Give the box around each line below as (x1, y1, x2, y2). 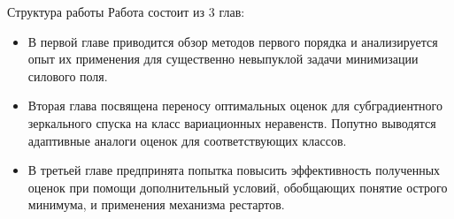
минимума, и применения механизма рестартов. (27, 195, 285, 214)
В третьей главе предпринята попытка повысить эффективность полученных (27, 161, 441, 179)
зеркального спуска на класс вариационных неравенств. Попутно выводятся (27, 113, 436, 132)
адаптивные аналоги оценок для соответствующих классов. (27, 131, 347, 149)
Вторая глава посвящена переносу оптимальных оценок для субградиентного (27, 96, 442, 115)
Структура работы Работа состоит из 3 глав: (7, 3, 245, 20)
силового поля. (27, 66, 108, 85)
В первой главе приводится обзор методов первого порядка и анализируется (27, 32, 438, 50)
